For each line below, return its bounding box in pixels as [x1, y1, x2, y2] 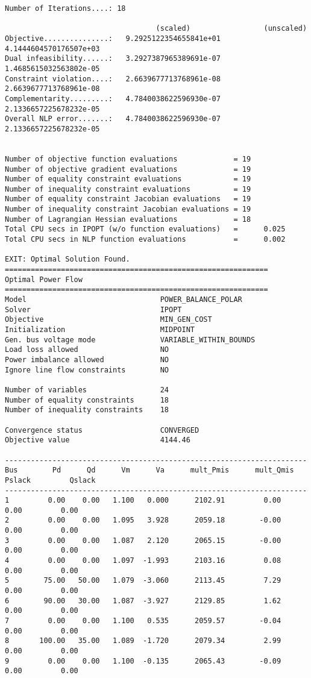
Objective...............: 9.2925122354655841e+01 [5, 34, 221, 43]
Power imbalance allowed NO [5, 355, 169, 364]
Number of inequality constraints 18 [5, 406, 169, 415]
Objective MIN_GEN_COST [5, 315, 212, 324]
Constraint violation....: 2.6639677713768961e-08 [5, 74, 221, 83]
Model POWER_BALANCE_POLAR [5, 295, 242, 304]
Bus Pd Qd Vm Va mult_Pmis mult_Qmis [5, 466, 294, 475]
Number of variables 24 [5, 385, 169, 394]
